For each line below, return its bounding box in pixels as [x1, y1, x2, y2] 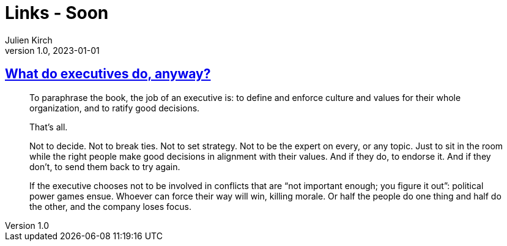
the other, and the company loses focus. [29, 201, 191, 212]
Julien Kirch [5, 34, 53, 45]
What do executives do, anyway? [5, 66, 211, 82]
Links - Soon [5, 2, 109, 23]
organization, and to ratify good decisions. [29, 102, 200, 113]
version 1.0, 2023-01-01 [5, 45, 100, 56]
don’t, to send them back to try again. [29, 161, 180, 172]
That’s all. [29, 121, 68, 132]
